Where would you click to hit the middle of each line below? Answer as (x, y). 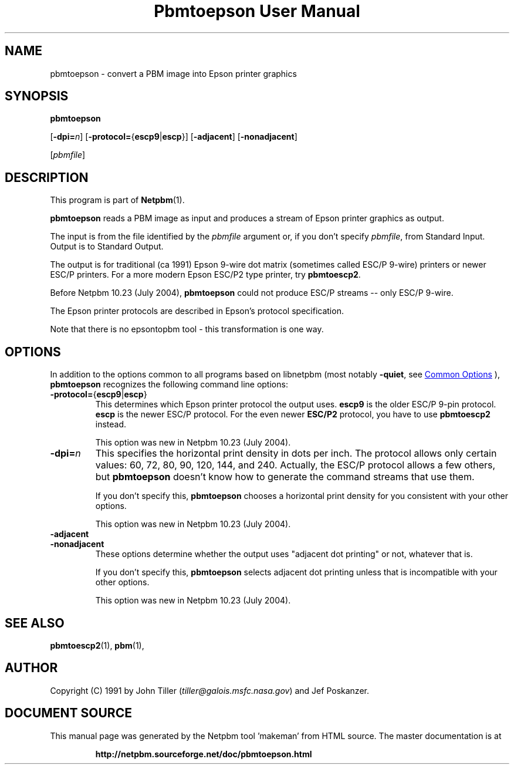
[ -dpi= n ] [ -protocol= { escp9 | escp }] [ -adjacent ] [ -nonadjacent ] (174, 137)
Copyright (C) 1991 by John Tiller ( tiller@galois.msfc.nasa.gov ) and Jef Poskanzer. (209, 690)
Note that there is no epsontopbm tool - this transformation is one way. (187, 329)
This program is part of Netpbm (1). (117, 200)
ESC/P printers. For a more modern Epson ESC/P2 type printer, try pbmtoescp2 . (205, 275)
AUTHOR (31, 668)
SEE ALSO (35, 623)
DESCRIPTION (47, 177)
